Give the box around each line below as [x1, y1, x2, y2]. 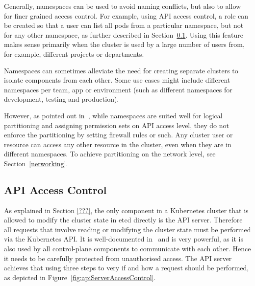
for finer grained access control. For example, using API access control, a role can [4, 10, 249, 21]
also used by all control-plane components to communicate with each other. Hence [4, 243, 251, 254]
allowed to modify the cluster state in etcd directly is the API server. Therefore [4, 215, 243, 225]
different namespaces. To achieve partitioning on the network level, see [4, 149, 216, 159]
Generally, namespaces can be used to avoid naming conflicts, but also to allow [4, 1, 241, 11]
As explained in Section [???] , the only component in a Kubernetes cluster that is [4, 205, 249, 215]
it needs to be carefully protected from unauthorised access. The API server [4, 253, 232, 263]
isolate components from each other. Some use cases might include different [4, 75, 230, 85]
